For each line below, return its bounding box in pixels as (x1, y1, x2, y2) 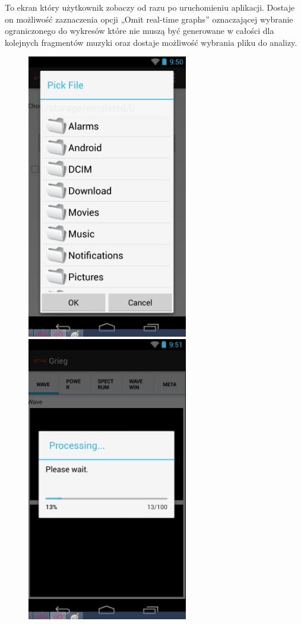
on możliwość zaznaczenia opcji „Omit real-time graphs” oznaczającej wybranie (5, 12, 293, 25)
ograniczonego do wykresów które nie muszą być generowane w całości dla (5, 24, 274, 37)
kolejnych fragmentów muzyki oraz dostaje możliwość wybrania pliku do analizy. (5, 36, 297, 48)
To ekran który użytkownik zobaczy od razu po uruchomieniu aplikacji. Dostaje (5, 1, 295, 13)
